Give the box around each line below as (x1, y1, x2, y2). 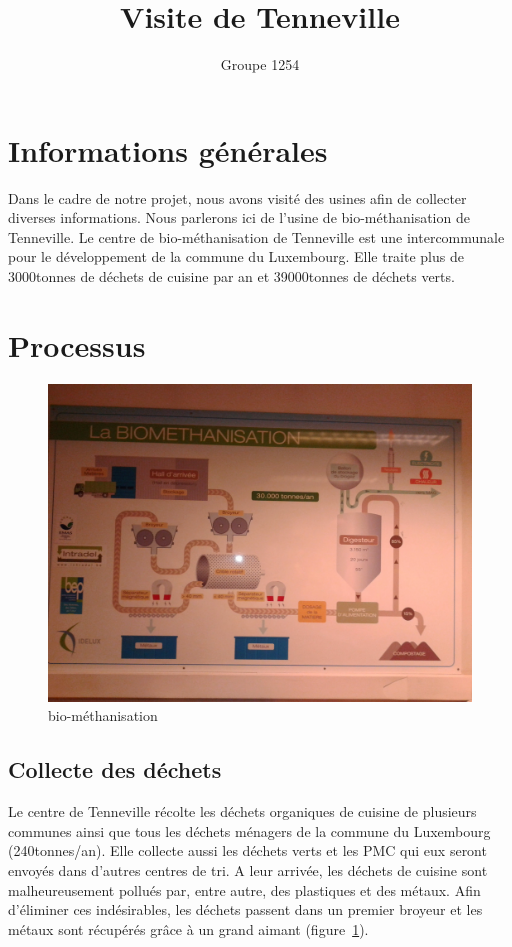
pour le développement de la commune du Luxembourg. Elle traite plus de (8, 246, 464, 267)
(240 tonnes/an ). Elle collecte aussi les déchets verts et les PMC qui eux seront (8, 840, 487, 861)
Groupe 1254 (220, 54, 300, 75)
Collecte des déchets (8, 754, 222, 785)
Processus (8, 324, 146, 365)
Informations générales (8, 129, 328, 170)
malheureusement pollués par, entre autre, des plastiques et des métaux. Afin (8, 879, 481, 900)
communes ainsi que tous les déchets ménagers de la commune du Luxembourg (8, 820, 491, 841)
